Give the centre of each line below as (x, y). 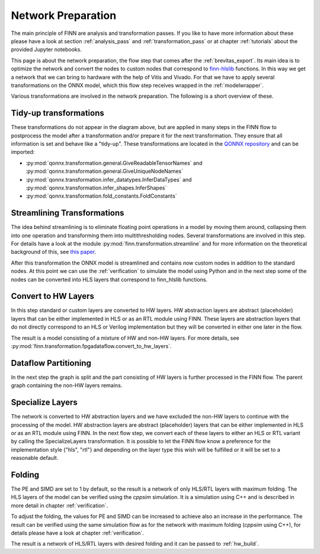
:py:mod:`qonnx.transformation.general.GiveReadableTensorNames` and (114, 163)
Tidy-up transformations (58, 113)
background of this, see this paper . (54, 252)
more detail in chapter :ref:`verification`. (60, 505)
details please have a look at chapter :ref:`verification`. (78, 533)
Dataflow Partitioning (51, 363)
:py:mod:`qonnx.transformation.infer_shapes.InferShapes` (96, 188)
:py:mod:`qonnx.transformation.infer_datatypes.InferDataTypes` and (109, 179)
